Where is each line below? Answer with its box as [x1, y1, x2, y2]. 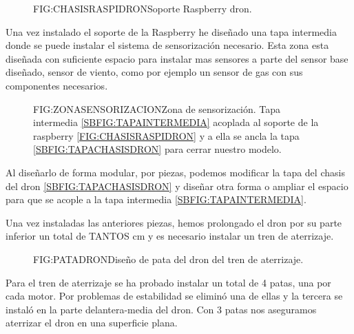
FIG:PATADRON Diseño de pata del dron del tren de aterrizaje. [33, 251, 304, 266]
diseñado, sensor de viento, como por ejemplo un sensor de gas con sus [6, 65, 303, 79]
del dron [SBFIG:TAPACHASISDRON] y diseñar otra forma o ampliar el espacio [6, 178, 348, 193]
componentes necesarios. [6, 78, 108, 92]
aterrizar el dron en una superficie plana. [6, 315, 178, 330]
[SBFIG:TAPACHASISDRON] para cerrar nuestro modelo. [33, 142, 282, 156]
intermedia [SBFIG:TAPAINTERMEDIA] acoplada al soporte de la [33, 115, 319, 129]
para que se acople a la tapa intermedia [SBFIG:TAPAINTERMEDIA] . [6, 192, 306, 207]
